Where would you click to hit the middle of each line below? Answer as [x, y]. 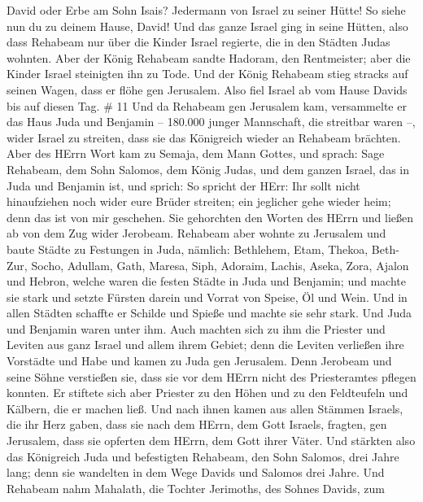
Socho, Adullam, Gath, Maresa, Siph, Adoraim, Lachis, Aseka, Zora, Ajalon [220, 265]
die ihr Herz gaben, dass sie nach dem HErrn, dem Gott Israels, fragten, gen [197, 424]
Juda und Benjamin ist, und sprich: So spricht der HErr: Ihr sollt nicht [183, 185]
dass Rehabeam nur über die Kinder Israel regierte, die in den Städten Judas [198, 42]
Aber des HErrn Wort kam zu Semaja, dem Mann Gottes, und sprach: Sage [196, 153]
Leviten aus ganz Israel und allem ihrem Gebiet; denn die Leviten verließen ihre [205, 345]
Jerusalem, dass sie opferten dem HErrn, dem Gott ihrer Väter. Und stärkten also [211, 441]
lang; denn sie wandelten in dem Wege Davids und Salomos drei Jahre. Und [196, 472]
